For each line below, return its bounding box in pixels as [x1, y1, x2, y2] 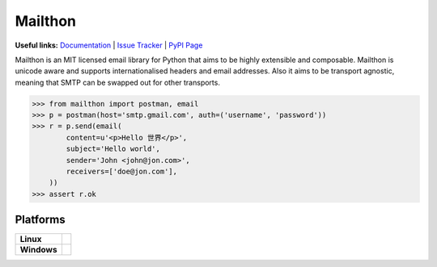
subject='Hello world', [66, 144, 161, 153]
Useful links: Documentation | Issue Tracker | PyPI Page [15, 40, 203, 50]
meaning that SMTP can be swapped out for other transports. [15, 77, 220, 87]
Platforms [15, 213, 66, 227]
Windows [19, 244, 57, 256]
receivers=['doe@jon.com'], [66, 167, 178, 177]
